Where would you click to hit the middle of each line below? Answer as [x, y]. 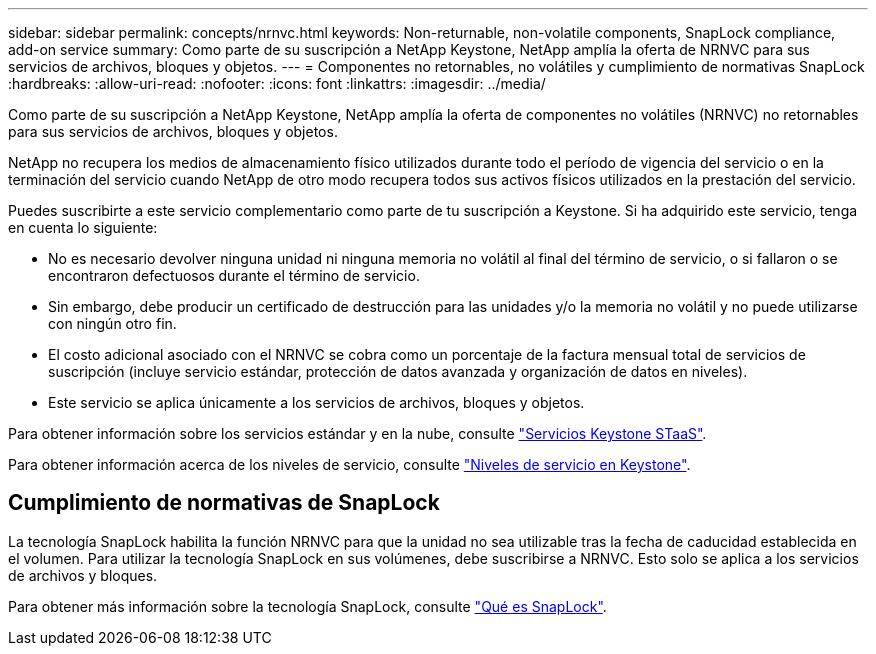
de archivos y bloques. [83, 575]
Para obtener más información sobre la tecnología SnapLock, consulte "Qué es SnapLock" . [307, 606]
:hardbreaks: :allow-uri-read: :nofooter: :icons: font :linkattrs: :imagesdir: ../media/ [277, 83]
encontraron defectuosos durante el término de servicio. [234, 275]
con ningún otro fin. [112, 323]
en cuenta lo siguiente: [83, 227]
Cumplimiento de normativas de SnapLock [224, 503]
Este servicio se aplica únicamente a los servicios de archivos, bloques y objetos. [316, 402]
